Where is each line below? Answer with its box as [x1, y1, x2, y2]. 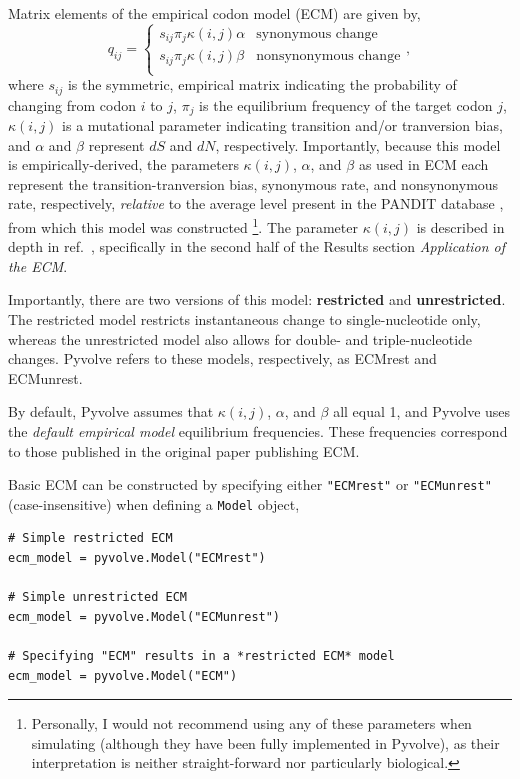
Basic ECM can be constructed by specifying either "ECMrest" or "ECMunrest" [8, 474, 492, 495]
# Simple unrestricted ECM [8, 590, 187, 605]
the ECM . [8, 255, 68, 276]
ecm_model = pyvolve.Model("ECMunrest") [8, 609, 281, 624]
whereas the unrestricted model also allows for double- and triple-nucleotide [8, 328, 473, 349]
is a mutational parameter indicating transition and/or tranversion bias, [62, 115, 503, 135]
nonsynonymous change [256, 49, 401, 64]
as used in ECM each [358, 154, 489, 175]
